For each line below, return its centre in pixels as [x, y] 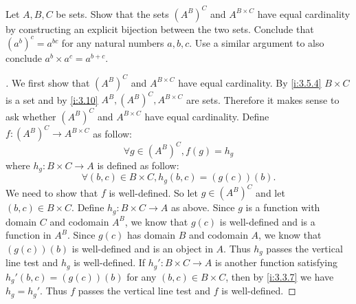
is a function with [283, 207]
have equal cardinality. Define [207, 116]
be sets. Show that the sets [112, 13]
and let [270, 192]
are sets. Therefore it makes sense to [263, 99]
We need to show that [52, 192]
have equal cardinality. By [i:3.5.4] [250, 82]
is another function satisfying [277, 262]
